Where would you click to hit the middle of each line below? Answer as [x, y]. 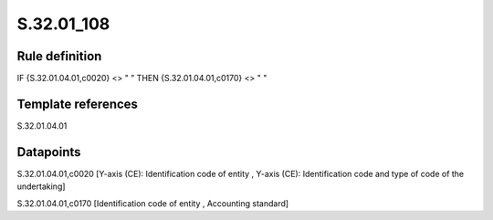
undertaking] [41, 186]
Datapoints [49, 152]
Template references [78, 104]
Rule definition [59, 56]
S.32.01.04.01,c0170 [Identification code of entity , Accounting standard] [153, 203]
